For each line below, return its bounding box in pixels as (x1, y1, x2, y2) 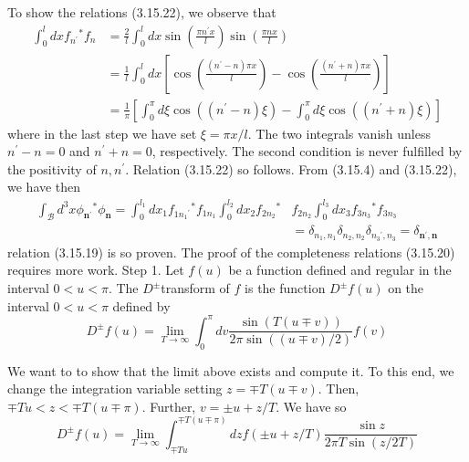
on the (388, 278, 424, 298)
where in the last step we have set (7, 123, 197, 142)
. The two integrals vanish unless (247, 123, 431, 142)
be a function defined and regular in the (228, 260, 452, 279)
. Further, (141, 396, 196, 415)
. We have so (276, 396, 347, 415)
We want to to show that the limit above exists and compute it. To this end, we (7, 361, 454, 380)
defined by (112, 296, 171, 315)
